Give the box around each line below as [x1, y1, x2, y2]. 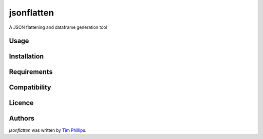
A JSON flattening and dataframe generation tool [9, 24, 107, 30]
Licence [9, 99, 34, 107]
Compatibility [9, 83, 51, 92]
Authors [9, 114, 35, 122]
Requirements [9, 68, 53, 76]
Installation [9, 52, 44, 61]
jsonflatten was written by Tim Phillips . [9, 127, 87, 133]
